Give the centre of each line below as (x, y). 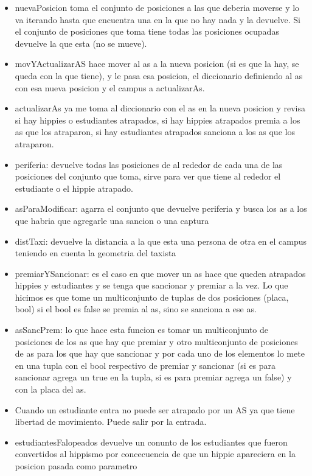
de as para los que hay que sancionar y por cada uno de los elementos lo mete (160, 353)
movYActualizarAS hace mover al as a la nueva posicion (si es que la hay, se (157, 64)
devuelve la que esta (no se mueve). (81, 43)
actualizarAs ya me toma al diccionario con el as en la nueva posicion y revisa (160, 108)
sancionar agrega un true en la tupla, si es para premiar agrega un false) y (153, 377)
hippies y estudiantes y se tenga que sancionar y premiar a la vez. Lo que (151, 285)
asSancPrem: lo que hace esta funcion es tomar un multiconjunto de (142, 330)
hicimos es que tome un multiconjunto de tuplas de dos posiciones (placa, (152, 297)
